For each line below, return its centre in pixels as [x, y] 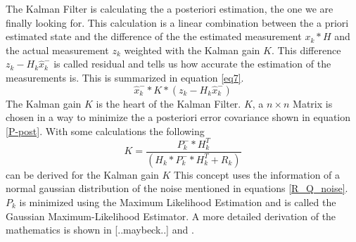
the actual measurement [57, 50]
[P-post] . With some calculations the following [105, 130]
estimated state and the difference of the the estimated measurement [154, 36]
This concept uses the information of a [257, 174]
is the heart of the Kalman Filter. [169, 103]
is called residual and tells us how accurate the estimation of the [192, 64]
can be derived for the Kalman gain [82, 174]
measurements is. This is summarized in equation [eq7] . [125, 77]
